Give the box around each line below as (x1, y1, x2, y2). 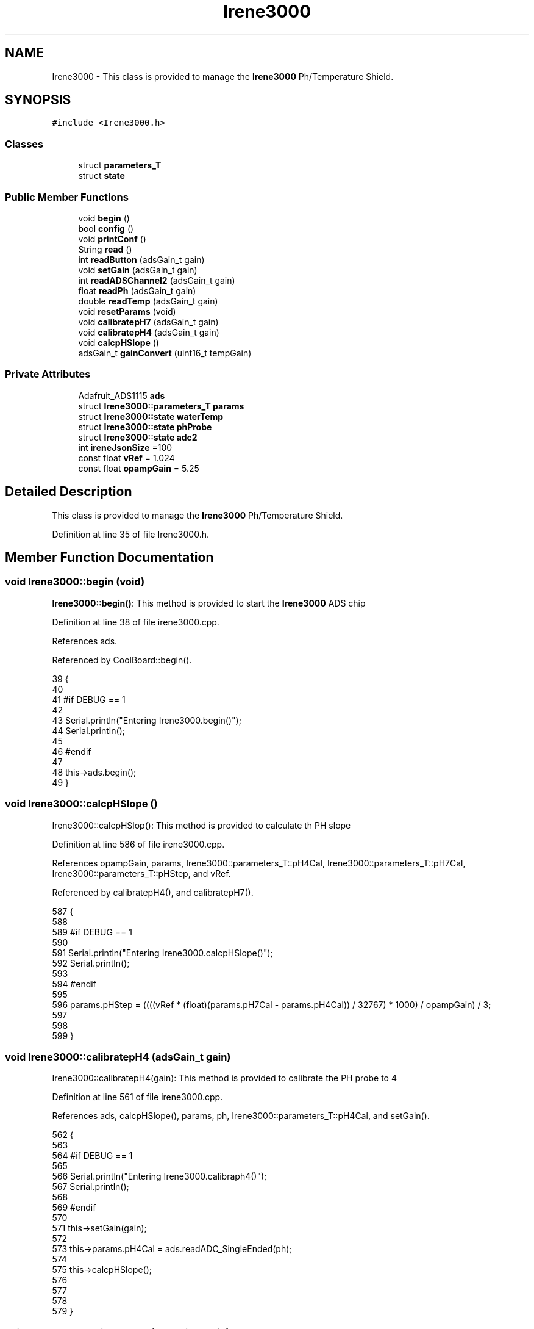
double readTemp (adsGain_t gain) (78, 295, 218, 306)
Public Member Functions (5, 190, 129, 203)
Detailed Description (5, 484, 132, 500)
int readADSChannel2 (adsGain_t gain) (78, 275, 235, 286)
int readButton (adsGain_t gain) (78, 254, 205, 265)
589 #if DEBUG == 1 (52, 926, 132, 937)
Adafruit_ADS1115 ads (78, 390, 165, 401)
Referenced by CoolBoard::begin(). (52, 654, 192, 665)
